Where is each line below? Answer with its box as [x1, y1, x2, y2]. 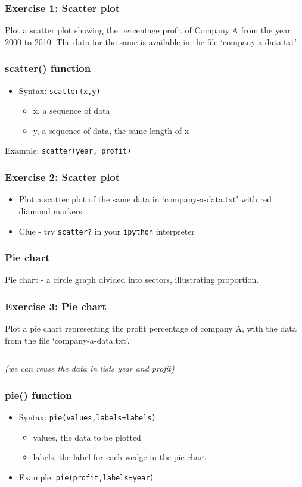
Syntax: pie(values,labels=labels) [18, 411, 156, 423]
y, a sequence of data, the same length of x [33, 124, 189, 136]
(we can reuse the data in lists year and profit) [5, 362, 175, 374]
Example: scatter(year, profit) [5, 144, 132, 157]
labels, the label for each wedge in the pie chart [33, 451, 206, 463]
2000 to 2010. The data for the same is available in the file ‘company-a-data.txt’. [5, 35, 298, 48]
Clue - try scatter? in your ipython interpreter [18, 224, 195, 237]
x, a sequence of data [33, 104, 110, 117]
